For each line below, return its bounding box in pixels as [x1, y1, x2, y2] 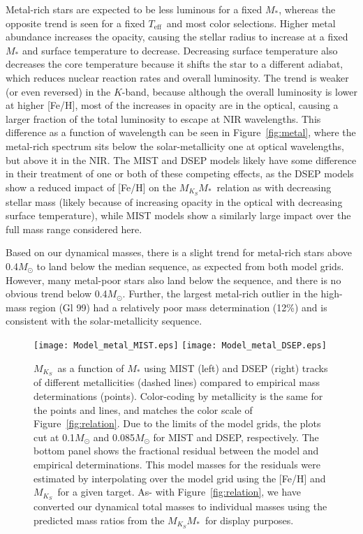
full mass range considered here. [6, 221, 142, 236]
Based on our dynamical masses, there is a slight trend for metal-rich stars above [6, 245, 353, 260]
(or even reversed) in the [6, 84, 111, 98]
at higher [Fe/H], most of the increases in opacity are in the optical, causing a [6, 98, 339, 112]
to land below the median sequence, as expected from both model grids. [36, 258, 344, 273]
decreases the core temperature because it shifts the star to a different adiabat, [6, 57, 343, 71]
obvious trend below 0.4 [6, 286, 108, 301]
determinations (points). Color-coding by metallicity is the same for [34, 389, 323, 403]
